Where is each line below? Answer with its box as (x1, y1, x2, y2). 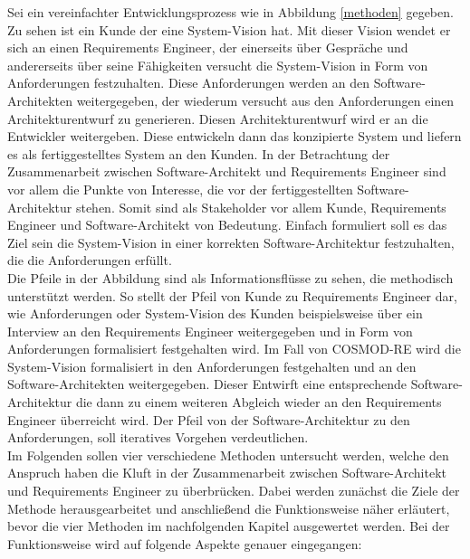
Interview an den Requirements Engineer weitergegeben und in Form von (7, 321, 413, 340)
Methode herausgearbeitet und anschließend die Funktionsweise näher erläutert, (7, 498, 450, 517)
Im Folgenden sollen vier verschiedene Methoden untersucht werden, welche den (7, 445, 449, 464)
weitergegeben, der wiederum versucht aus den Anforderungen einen (76, 90, 455, 109)
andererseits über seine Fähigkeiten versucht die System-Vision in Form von (7, 55, 428, 74)
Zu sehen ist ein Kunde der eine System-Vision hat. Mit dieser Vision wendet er (7, 20, 451, 39)
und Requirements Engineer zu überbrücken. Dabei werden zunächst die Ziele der (7, 481, 460, 500)
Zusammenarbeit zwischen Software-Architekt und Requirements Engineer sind (7, 162, 446, 181)
